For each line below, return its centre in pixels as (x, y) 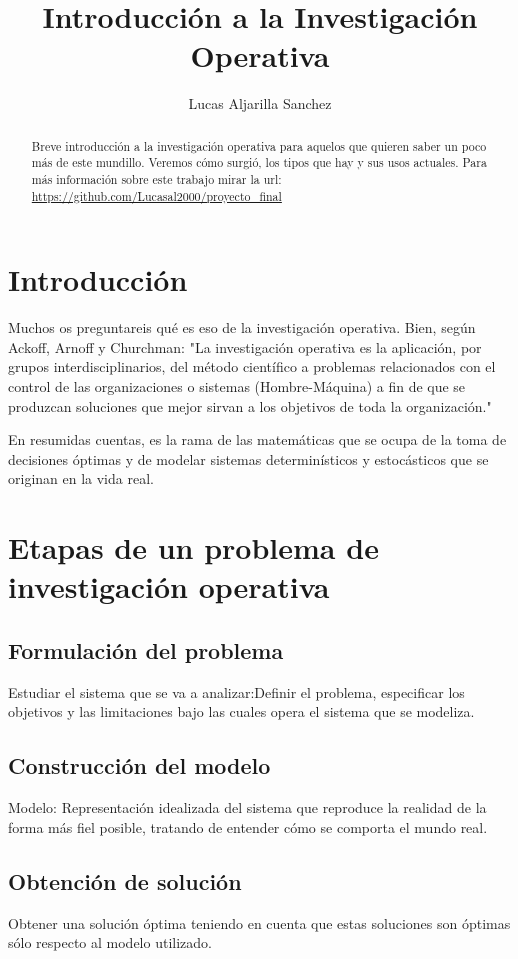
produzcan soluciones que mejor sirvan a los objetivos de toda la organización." (250, 405)
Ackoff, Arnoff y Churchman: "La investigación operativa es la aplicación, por (245, 346)
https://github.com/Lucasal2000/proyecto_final (156, 195)
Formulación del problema (146, 649)
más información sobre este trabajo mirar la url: (156, 179)
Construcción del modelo (139, 765)
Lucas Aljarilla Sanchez (260, 103)
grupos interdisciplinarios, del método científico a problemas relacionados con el (252, 366)
